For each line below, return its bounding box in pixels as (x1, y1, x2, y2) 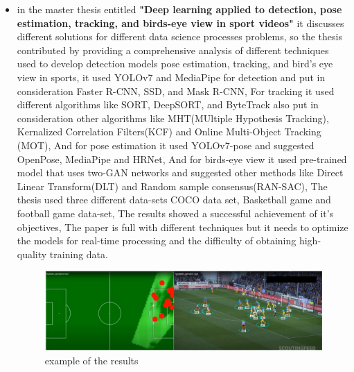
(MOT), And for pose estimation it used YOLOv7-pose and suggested (17, 137, 315, 152)
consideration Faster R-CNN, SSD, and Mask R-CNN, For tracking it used (17, 83, 335, 98)
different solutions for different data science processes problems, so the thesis (17, 29, 342, 44)
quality (17, 246, 47, 261)
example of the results (44, 353, 139, 367)
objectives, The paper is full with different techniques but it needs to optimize (17, 219, 348, 234)
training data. (49, 246, 108, 261)
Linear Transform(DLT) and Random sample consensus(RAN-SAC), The (17, 178, 328, 193)
